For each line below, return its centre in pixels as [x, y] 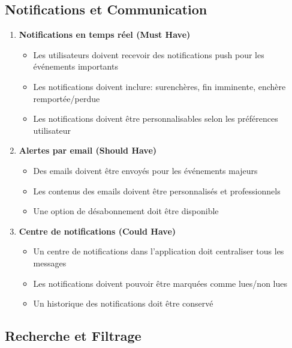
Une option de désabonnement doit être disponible [126, 211]
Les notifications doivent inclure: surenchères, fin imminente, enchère [159, 86]
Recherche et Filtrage [73, 336]
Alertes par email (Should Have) [88, 150]
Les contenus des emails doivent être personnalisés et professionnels [157, 190]
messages [50, 262]
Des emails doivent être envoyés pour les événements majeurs [145, 170]
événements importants [76, 66]
